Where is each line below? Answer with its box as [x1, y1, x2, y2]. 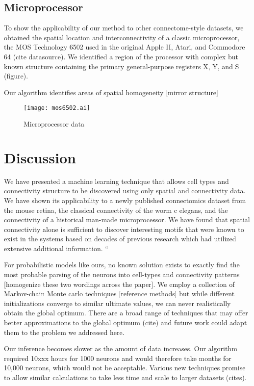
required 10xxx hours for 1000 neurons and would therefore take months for [4, 353, 231, 363]
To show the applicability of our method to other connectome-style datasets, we [4, 23, 244, 33]
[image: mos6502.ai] [24, 104, 91, 112]
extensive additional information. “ [4, 243, 108, 253]
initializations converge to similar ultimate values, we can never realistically [4, 298, 231, 308]
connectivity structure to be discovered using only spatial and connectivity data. [4, 185, 246, 196]
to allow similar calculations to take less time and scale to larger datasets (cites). [4, 372, 247, 383]
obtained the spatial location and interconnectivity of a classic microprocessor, [4, 32, 240, 42]
